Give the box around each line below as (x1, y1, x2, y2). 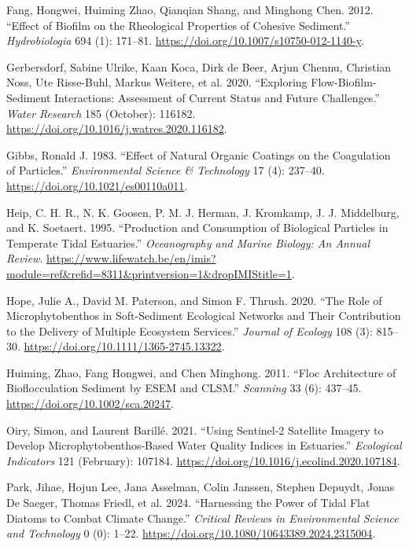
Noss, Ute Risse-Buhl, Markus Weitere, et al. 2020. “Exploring (6, 74, 308, 90)
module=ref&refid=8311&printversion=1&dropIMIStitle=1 (6, 265, 292, 281)
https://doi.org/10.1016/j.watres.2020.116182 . (6, 120, 227, 137)
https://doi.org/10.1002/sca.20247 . (6, 395, 174, 412)
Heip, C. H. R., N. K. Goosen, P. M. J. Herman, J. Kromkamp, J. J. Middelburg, (6, 204, 400, 220)
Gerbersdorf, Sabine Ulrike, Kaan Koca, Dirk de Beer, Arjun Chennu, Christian (6, 58, 392, 75)
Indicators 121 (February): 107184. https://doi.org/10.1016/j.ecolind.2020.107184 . (6, 452, 400, 468)
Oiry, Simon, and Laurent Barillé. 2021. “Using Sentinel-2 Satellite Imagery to (6, 421, 384, 438)
